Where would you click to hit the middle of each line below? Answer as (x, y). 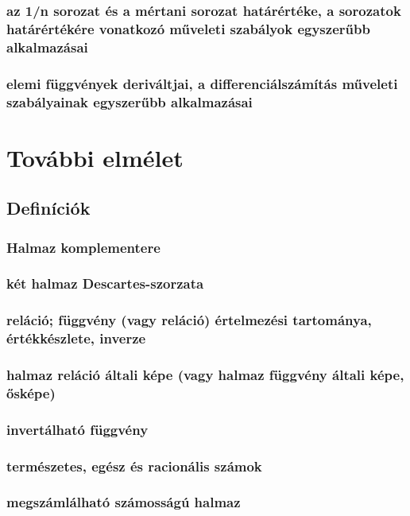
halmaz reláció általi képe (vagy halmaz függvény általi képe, (205, 374)
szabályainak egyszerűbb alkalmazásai (130, 101)
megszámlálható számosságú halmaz (124, 502)
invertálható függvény (77, 429)
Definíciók (48, 208)
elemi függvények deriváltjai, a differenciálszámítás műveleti (202, 83)
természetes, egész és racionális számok (134, 466)
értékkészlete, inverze (76, 338)
